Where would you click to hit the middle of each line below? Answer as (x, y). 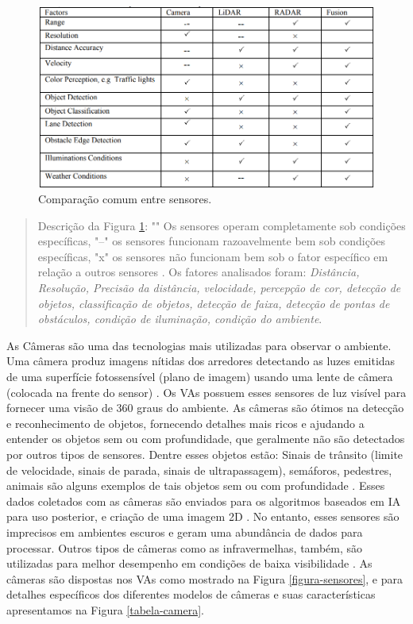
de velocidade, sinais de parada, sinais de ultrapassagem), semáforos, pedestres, (199, 470)
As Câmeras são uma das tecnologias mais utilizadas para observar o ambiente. (199, 345)
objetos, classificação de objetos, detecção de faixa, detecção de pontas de (214, 303)
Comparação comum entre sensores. (125, 199)
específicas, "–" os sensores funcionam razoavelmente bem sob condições (212, 241)
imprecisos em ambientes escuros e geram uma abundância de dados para (185, 532)
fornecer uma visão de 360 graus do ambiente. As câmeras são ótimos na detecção (205, 408)
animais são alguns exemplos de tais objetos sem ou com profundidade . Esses (196, 485)
